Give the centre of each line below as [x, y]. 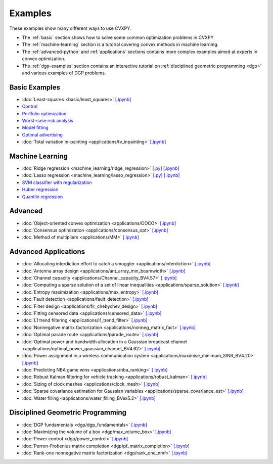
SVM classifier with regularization [57, 182]
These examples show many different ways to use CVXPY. [70, 28]
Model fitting [35, 128]
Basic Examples [35, 87]
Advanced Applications [47, 252]
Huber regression [40, 190]
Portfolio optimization [44, 113]
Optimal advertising [42, 134]
